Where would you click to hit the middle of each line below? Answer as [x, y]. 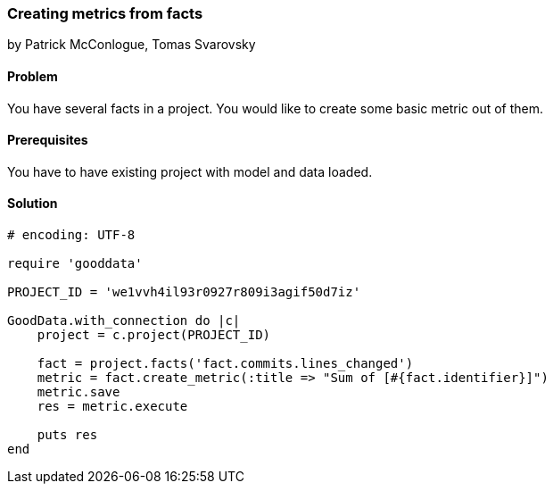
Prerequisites [48, 140]
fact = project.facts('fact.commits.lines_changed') [225, 364]
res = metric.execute [112, 407]
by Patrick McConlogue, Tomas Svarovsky [132, 45]
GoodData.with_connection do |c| [124, 321]
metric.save [78, 392]
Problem [33, 76]
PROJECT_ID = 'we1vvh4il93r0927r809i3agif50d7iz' [184, 292]
